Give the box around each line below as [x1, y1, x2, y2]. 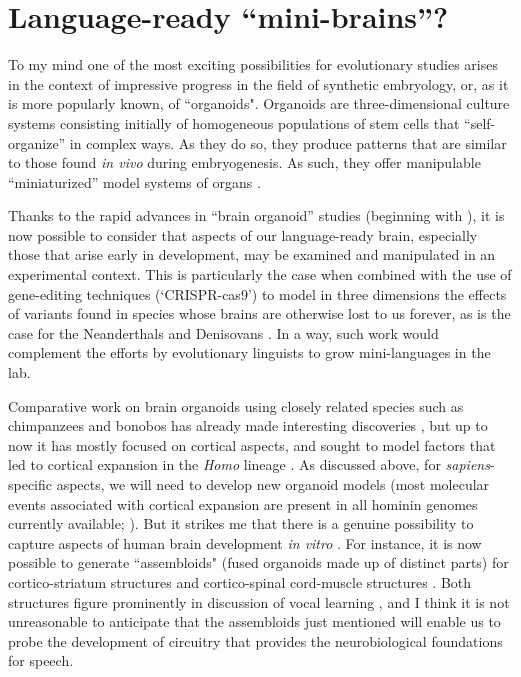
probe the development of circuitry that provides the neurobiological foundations [8, 630, 503, 651]
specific [8, 474, 53, 494]
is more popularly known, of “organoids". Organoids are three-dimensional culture [8, 93, 510, 114]
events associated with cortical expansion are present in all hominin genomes [8, 493, 478, 514]
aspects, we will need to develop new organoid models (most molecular [56, 474, 490, 494]
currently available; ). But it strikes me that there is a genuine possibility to [8, 513, 474, 534]
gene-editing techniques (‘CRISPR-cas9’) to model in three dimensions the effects [8, 283, 507, 304]
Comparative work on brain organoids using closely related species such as [8, 395, 464, 416]
